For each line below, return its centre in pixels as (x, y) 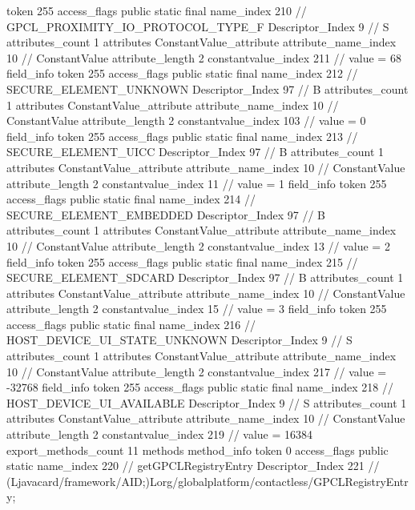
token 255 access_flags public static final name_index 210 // (157, 10)
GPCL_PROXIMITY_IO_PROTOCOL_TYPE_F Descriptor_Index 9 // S (198, 26)
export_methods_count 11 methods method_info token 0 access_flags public (197, 450)
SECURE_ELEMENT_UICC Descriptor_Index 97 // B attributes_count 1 (195, 152)
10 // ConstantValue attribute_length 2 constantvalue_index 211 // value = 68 (204, 57)
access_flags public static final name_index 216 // (131, 324)
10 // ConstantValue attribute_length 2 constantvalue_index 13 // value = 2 (198, 245)
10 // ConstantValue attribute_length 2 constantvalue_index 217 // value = (197, 371)
